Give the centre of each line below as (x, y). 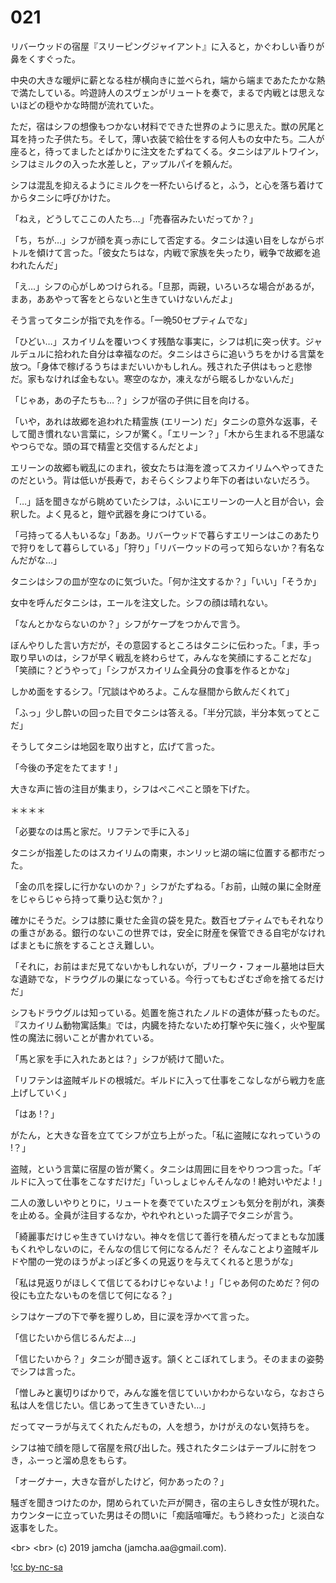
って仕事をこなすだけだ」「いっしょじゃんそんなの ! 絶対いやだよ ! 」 (186, 1181)
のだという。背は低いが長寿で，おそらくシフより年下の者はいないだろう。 (162, 480)
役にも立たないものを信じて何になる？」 (93, 1295)
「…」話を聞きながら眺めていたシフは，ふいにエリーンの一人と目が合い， (163, 501)
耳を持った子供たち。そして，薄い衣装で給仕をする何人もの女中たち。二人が (167, 138)
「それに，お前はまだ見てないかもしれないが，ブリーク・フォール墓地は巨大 (167, 966)
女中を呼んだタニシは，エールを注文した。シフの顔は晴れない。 (141, 602)
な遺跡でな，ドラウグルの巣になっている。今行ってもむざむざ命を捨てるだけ (167, 978)
